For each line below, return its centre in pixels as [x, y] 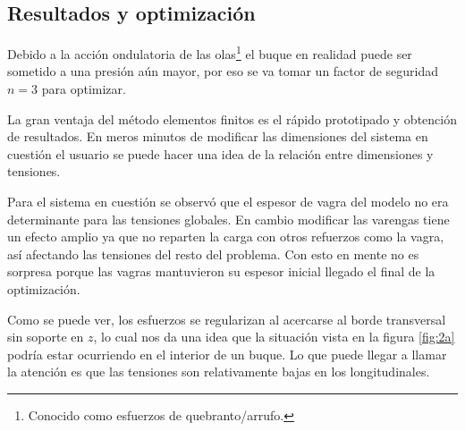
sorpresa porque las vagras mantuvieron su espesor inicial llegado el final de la [221, 271]
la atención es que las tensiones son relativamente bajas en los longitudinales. [219, 372]
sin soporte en [46, 337]
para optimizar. [84, 89]
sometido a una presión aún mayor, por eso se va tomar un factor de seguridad [223, 71]
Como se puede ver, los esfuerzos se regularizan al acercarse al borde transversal [227, 319]
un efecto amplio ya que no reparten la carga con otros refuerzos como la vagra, [226, 237]
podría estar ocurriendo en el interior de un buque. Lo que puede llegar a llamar [227, 354]
